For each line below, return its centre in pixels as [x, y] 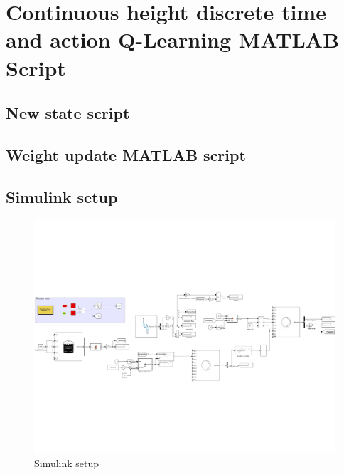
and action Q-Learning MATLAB [173, 40]
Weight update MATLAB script [126, 154]
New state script [68, 113]
